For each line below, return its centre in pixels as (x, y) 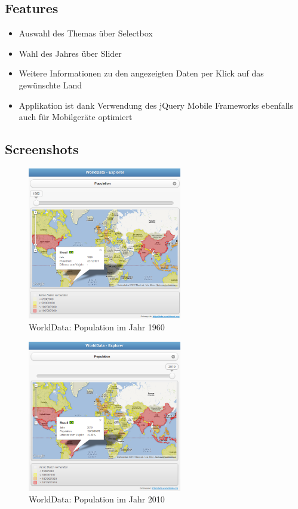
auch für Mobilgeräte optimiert (76, 117)
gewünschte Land (50, 85)
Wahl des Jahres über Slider (70, 53)
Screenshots (42, 149)
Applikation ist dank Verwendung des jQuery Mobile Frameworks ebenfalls (156, 105)
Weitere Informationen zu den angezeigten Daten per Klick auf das (141, 73)
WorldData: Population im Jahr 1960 (97, 327)
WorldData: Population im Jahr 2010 (97, 499)
